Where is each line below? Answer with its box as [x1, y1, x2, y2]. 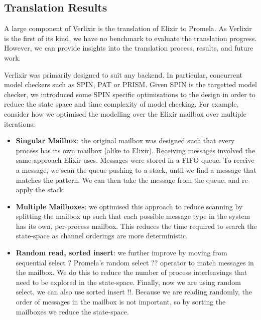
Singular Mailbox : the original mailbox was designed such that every [16, 135, 235, 146]
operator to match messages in [160, 257, 254, 267]
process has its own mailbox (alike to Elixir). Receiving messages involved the [16, 145, 255, 155]
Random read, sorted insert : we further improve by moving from [16, 247, 227, 258]
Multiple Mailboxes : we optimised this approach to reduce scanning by [16, 201, 243, 211]
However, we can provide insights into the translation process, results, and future [4, 43, 253, 53]
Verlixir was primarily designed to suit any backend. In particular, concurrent [4, 69, 243, 80]
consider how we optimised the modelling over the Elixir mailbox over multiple [4, 108, 246, 119]
